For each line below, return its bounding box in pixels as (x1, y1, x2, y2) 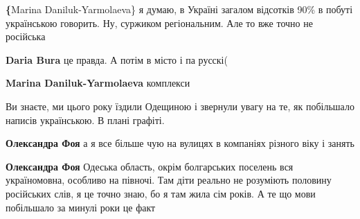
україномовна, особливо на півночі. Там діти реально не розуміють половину (6, 173, 332, 187)
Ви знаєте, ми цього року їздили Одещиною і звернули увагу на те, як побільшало (6, 98, 354, 113)
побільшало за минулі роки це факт (6, 200, 156, 214)
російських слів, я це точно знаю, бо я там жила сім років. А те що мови (6, 186, 316, 200)
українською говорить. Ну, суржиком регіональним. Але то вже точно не (6, 15, 313, 30)
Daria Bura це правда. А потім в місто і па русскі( (6, 52, 228, 67)
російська (6, 29, 46, 44)
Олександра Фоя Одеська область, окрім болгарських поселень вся (6, 159, 294, 173)
